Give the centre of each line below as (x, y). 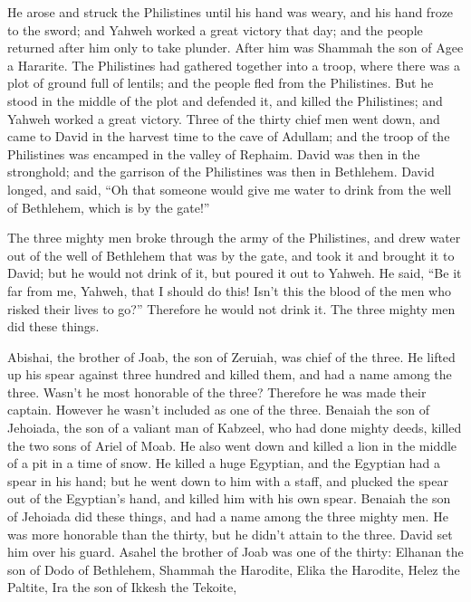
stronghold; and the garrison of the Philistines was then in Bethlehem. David (221, 172)
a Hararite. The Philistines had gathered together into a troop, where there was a (234, 65)
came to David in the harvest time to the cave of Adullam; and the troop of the (229, 136)
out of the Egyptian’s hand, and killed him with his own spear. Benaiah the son (229, 498)
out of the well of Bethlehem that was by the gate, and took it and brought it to (231, 255)
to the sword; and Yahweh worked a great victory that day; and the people (215, 29)
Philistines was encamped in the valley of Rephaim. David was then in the (214, 153)
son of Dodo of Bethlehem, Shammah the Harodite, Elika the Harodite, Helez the (234, 569)
